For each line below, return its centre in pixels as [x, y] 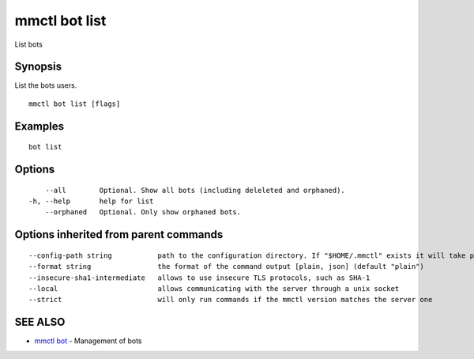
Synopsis [38, 67]
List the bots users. [46, 85]
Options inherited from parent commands [119, 234]
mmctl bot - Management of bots [88, 341]
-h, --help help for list [91, 201]
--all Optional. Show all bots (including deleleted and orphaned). [195, 190]
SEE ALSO [40, 322]
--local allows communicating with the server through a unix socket [214, 289]
